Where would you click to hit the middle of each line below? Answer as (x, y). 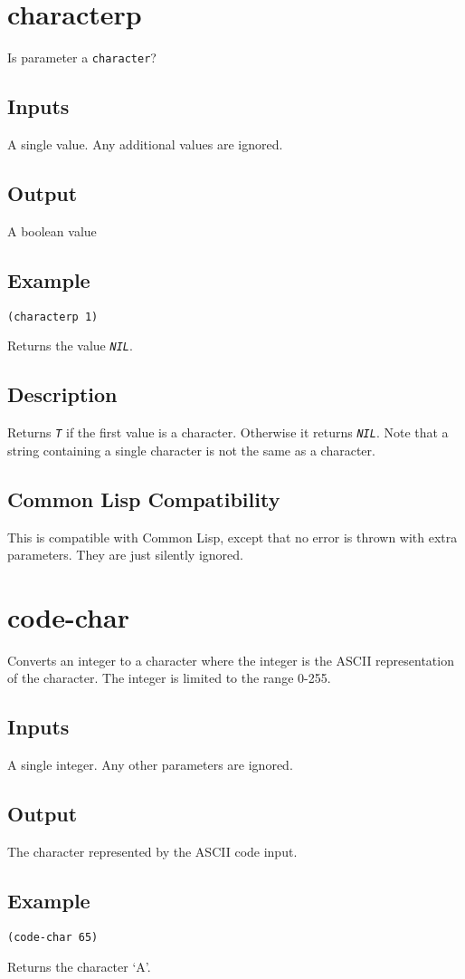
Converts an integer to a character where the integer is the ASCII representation (231, 660)
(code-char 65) (53, 937)
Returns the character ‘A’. (79, 966)
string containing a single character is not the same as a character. (191, 450)
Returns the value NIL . (70, 346)
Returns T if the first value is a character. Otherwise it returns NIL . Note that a (228, 432)
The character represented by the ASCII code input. (152, 852)
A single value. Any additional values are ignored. (145, 144)
